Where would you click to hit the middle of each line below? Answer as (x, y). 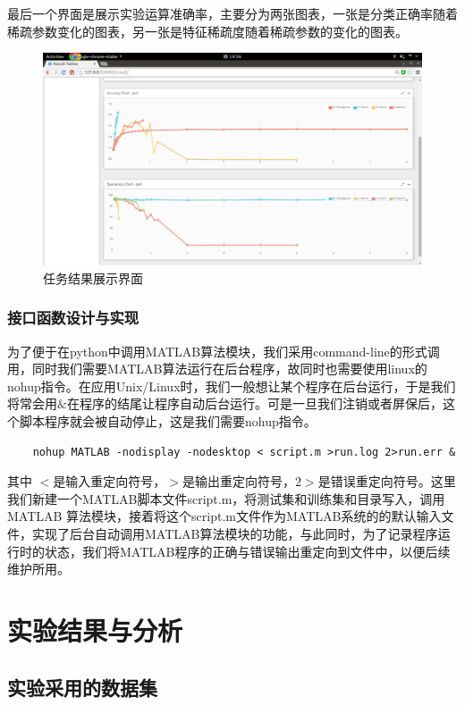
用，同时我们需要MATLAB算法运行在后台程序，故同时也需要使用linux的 (217, 369)
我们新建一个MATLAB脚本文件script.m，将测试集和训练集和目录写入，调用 (226, 498)
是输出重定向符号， (238, 481)
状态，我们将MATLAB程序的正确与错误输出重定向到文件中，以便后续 (247, 551)
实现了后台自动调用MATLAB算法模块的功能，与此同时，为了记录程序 (235, 534)
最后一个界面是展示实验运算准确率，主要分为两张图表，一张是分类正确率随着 (232, 13)
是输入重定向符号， (110, 481)
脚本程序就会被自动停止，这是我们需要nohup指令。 (168, 421)
